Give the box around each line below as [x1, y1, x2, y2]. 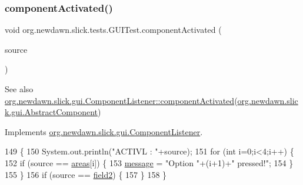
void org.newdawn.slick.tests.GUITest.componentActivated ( [5, 23, 222, 36]
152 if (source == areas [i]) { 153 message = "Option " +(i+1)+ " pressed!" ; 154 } [5, 156, 294, 169]
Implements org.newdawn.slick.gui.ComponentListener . [5, 125, 203, 137]
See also [5, 83, 34, 95]
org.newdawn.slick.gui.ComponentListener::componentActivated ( [5, 94, 238, 106]
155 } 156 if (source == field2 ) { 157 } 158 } [5, 168, 167, 180]
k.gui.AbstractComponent [5, 106, 98, 118]
